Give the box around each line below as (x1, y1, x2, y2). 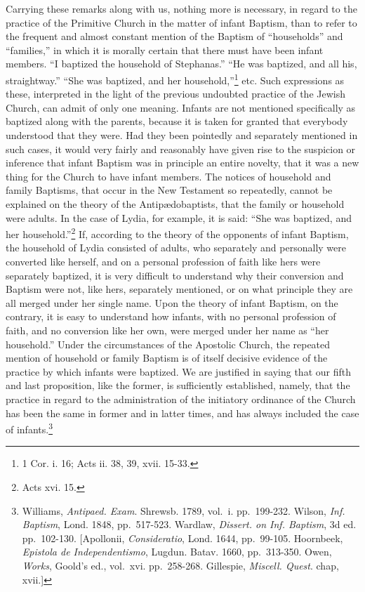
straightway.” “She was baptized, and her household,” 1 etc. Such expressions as (6, 70, 345, 87)
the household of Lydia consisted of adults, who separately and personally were (6, 240, 346, 255)
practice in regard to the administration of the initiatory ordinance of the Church (6, 391, 356, 406)
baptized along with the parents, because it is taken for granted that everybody (6, 114, 348, 129)
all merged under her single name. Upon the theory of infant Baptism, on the (6, 295, 338, 310)
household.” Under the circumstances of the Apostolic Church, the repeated (6, 336, 331, 351)
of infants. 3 (6, 420, 53, 436)
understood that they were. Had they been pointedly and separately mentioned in (6, 128, 358, 142)
